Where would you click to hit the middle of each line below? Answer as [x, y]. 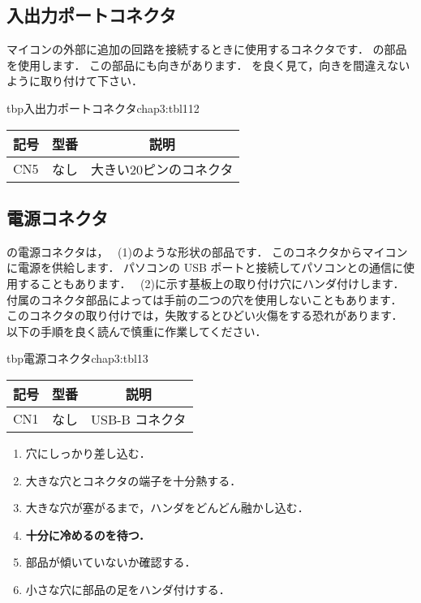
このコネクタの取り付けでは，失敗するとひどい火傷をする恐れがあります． [205, 315]
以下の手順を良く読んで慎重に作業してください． [137, 331]
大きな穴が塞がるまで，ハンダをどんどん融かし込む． [167, 508]
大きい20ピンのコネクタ [162, 169]
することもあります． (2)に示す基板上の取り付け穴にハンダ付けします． [211, 283]
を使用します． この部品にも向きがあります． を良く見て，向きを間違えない [208, 65]
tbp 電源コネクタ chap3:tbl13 [77, 358]
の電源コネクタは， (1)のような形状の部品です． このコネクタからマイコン [207, 251]
